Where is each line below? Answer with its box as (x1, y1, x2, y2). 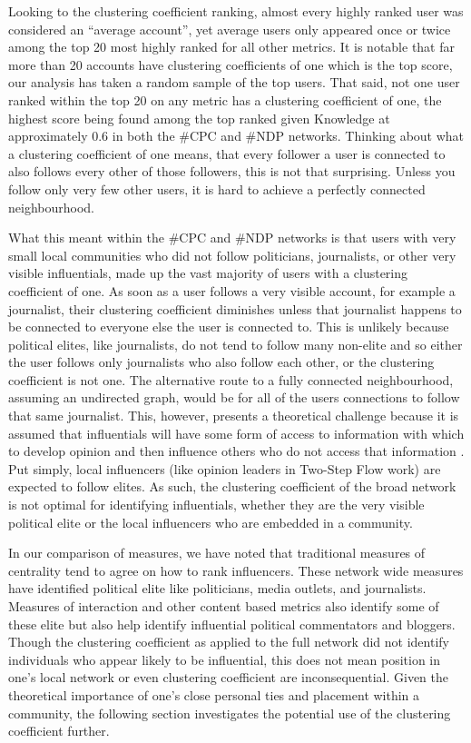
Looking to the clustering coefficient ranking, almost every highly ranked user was (8, 2, 464, 20)
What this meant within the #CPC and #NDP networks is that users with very (8, 228, 456, 247)
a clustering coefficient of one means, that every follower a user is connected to (8, 144, 446, 163)
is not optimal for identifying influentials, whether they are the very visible (8, 495, 425, 514)
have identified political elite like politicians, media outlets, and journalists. (8, 579, 427, 598)
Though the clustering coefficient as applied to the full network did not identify (8, 632, 449, 651)
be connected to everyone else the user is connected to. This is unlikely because (8, 317, 449, 336)
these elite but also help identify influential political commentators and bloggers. (8, 614, 456, 633)
